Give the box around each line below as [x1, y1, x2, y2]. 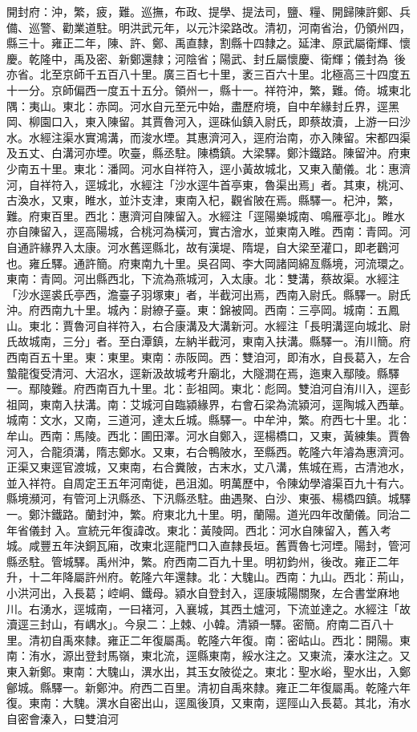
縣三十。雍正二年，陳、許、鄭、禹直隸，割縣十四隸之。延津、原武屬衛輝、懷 [6, 34, 411, 51]
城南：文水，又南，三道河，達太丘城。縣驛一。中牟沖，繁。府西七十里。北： [6, 411, 411, 428]
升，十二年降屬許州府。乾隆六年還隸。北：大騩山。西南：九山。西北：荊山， [6, 568, 411, 585]
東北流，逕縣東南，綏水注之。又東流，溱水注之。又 [140, 647, 411, 664]
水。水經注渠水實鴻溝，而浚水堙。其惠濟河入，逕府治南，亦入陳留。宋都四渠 [6, 128, 411, 145]
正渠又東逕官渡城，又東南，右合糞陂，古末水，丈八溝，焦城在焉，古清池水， [6, 459, 411, 475]
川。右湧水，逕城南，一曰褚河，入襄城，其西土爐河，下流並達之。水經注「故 [6, 600, 411, 617]
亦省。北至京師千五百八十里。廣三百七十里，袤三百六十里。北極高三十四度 [6, 66, 399, 83]
